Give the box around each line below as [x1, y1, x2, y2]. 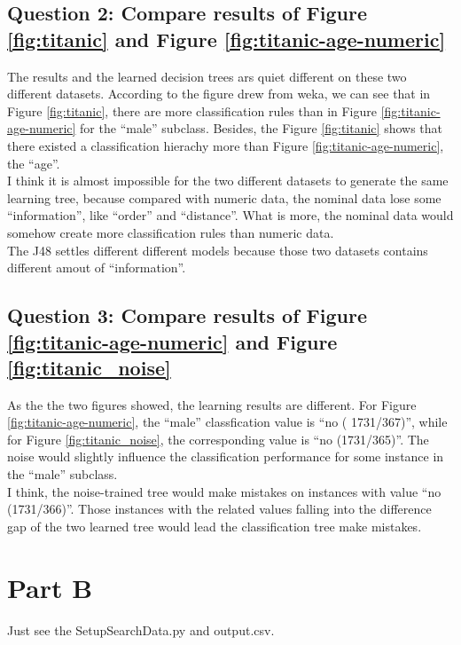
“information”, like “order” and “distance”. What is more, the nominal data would [7, 206, 454, 224]
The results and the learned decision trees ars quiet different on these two [7, 67, 407, 85]
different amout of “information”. [7, 258, 186, 277]
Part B [7, 569, 93, 605]
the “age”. [7, 153, 60, 172]
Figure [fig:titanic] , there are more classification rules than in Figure [7, 101, 377, 120]
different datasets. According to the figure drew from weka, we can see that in [7, 84, 431, 103]
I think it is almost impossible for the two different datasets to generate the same [7, 171, 449, 190]
